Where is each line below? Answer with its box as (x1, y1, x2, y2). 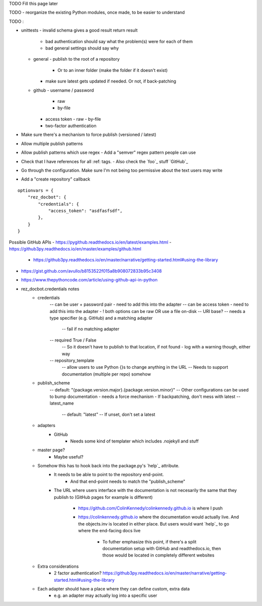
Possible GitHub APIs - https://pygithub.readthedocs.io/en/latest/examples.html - (9, 239, 172, 245)
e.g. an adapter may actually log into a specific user (54, 592, 158, 599)
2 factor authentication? (54, 570, 102, 576)
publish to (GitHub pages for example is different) (54, 494, 153, 500)
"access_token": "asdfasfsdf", (48, 208, 123, 213)
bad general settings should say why (45, 45, 119, 51)
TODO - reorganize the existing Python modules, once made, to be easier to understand (9, 10, 185, 16)
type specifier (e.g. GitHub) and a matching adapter (49, 315, 153, 321)
